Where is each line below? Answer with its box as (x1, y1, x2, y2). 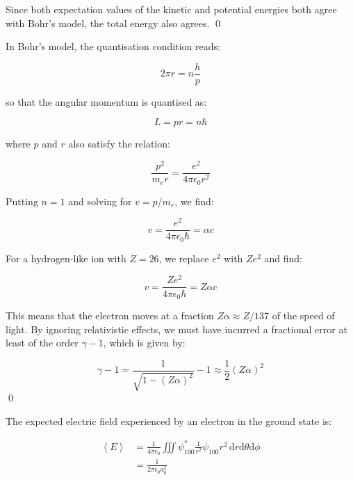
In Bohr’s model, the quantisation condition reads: (6, 39, 220, 54)
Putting (6, 193, 38, 208)
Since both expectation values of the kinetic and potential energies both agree (6, 2, 337, 16)
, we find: (174, 193, 214, 208)
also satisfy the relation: (68, 136, 170, 151)
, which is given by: (103, 335, 186, 350)
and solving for (68, 193, 132, 208)
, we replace (158, 250, 209, 265)
